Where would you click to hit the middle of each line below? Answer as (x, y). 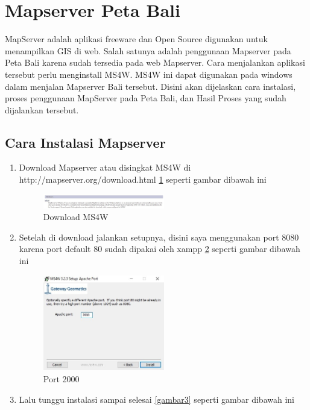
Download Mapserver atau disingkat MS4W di (105, 167)
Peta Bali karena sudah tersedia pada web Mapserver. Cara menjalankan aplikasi (155, 62)
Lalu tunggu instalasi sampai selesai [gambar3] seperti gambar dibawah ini (157, 399)
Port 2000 (61, 378)
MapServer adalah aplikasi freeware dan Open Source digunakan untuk (136, 39)
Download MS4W (76, 217)
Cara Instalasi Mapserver (85, 142)
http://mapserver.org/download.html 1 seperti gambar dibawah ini (143, 179)
